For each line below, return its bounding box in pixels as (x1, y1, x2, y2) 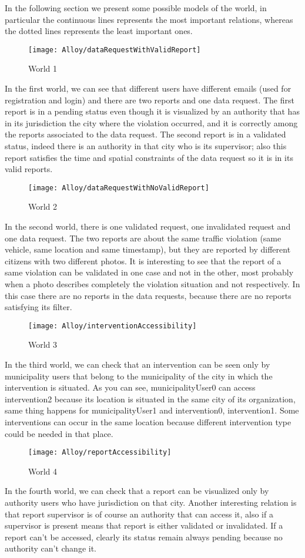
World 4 (28, 465, 58, 477)
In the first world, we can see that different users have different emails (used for (5, 82, 291, 95)
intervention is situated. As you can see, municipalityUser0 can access (5, 381, 256, 394)
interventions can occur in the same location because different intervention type (5, 416, 291, 428)
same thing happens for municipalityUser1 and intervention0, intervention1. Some (5, 404, 299, 416)
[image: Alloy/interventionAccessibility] (28, 321, 197, 330)
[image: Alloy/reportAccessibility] (28, 448, 172, 457)
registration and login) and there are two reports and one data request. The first (5, 93, 294, 106)
